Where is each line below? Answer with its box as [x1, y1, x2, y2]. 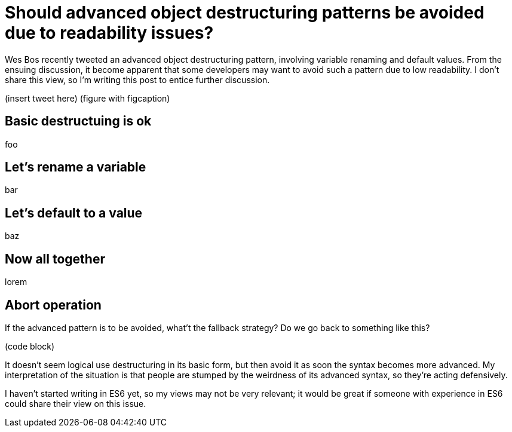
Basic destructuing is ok [5, 114, 152, 129]
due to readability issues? [5, 23, 214, 43]
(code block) [5, 341, 55, 351]
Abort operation [5, 297, 102, 312]
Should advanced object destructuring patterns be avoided [5, 2, 485, 23]
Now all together [5, 251, 105, 266]
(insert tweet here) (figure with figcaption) [5, 93, 170, 103]
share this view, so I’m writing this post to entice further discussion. [5, 74, 270, 85]
